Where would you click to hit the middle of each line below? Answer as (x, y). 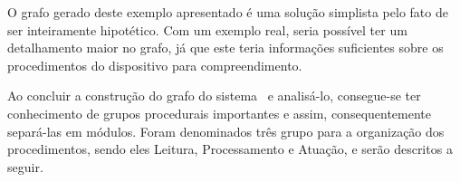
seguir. (25, 166)
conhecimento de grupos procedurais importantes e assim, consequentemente (220, 113)
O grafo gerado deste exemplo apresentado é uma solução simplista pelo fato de (228, 12)
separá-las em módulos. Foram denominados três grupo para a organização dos (226, 131)
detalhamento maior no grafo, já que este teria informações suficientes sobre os (225, 48)
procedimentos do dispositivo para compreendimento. (155, 65)
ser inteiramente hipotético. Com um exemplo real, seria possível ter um (207, 29)
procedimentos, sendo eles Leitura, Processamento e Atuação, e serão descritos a (230, 149)
